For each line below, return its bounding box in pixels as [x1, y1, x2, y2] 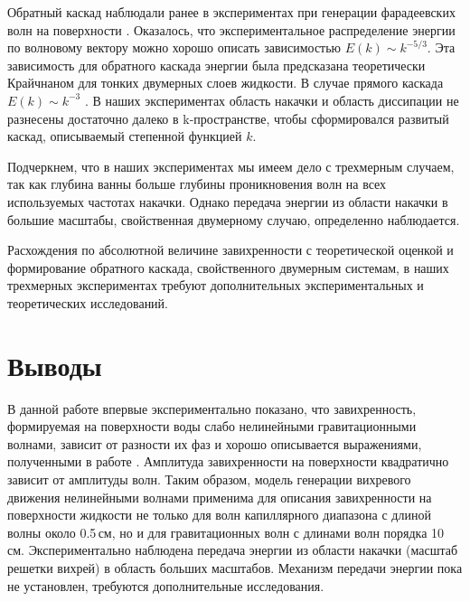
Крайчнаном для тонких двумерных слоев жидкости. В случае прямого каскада [7, 73, 444, 92]
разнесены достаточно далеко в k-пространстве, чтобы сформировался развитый [7, 108, 449, 127]
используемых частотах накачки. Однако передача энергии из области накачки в [7, 192, 448, 211]
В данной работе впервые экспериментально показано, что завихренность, [7, 399, 417, 418]
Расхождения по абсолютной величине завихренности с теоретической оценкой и [7, 240, 454, 259]
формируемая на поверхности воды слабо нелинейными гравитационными [7, 417, 417, 436]
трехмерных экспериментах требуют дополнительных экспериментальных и [7, 276, 424, 295]
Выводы [7, 346, 102, 383]
